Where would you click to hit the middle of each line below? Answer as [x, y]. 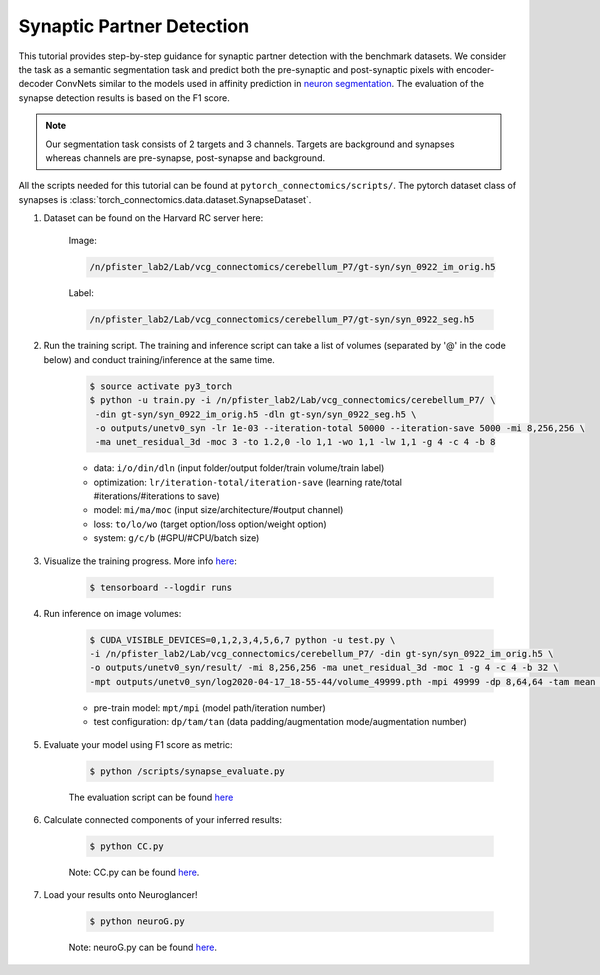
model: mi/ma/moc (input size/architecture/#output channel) [218, 510]
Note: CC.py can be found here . [134, 872]
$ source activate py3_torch [161, 386]
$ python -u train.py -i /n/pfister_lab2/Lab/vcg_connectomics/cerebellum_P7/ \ [292, 400]
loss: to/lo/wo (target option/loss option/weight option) [210, 524]
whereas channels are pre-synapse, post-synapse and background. [185, 157]
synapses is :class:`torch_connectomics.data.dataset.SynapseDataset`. [165, 199]
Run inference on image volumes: [112, 613]
